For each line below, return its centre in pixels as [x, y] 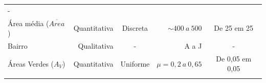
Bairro [18, 46]
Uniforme [135, 63]
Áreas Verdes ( [31, 63]
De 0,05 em [234, 58]
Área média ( [28, 23]
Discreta [135, 28]
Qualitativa [96, 46]
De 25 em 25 [234, 28]
